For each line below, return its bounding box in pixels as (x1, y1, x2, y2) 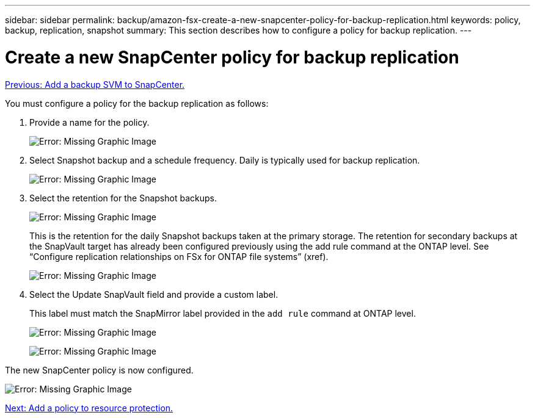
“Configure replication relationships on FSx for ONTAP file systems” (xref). (29, 251, 329, 262)
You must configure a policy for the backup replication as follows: (5, 98, 269, 109)
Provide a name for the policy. (29, 117, 150, 128)
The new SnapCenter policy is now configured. (5, 364, 194, 375)
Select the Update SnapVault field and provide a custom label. (29, 289, 278, 300)
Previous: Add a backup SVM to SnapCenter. (5, 79, 185, 90)
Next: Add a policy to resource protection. (5, 402, 173, 413)
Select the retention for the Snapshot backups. (29, 192, 217, 203)
